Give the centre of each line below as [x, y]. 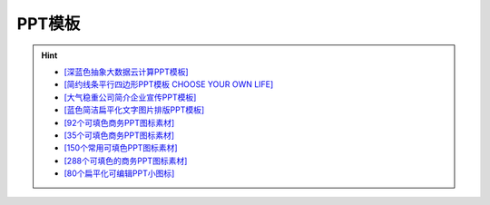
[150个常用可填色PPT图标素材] [121, 148]
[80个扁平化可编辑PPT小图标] [119, 173]
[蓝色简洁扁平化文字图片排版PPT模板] [134, 110]
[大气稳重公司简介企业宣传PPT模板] [130, 97]
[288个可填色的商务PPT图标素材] [126, 161]
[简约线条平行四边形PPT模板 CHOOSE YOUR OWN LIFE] [169, 84]
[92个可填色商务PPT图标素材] [119, 122]
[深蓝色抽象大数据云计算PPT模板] [127, 72]
